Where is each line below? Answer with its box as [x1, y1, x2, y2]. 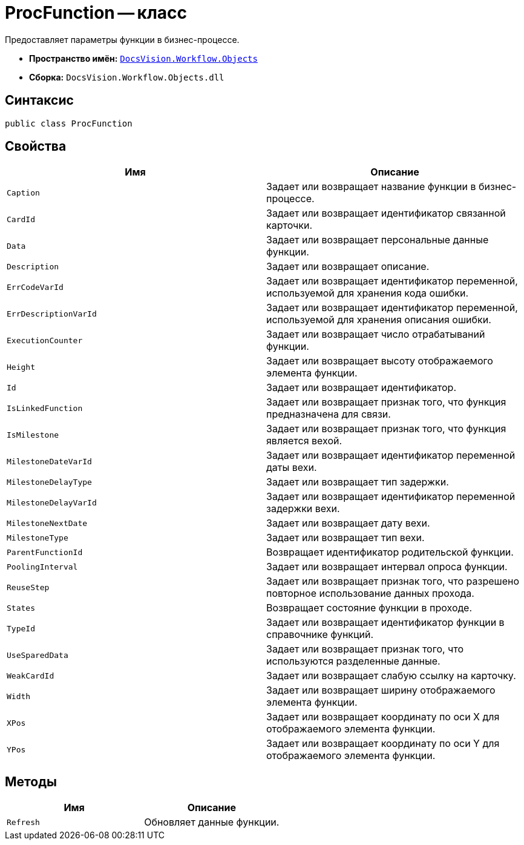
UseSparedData [7, 650, 68, 660]
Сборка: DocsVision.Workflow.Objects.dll [29, 71, 224, 82]
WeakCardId [7, 671, 54, 680]
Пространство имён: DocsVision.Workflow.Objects [29, 53, 258, 64]
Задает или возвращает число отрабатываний [266, 328, 485, 341]
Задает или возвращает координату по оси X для [266, 711, 500, 723]
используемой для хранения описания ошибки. [266, 314, 491, 326]
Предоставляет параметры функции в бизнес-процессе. [5, 34, 240, 45]
